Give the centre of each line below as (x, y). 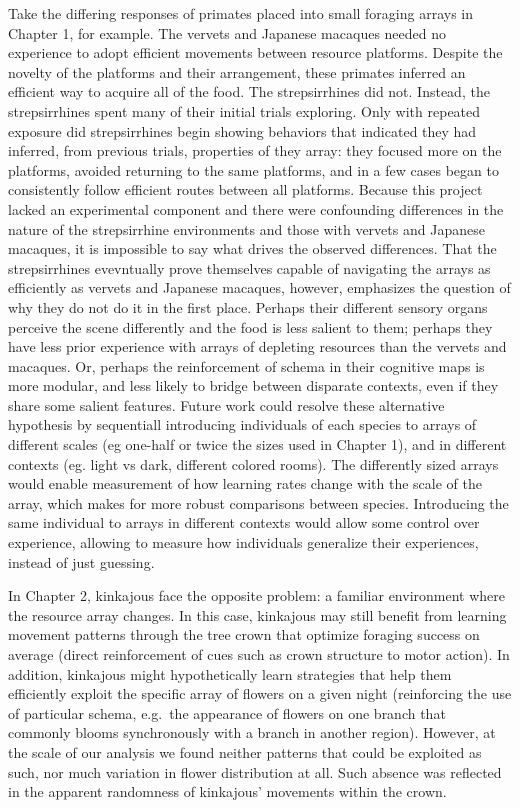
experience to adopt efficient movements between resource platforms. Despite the (255, 52)
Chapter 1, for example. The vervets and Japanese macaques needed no (227, 32)
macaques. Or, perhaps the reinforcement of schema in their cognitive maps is (246, 365)
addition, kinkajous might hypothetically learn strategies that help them (230, 673)
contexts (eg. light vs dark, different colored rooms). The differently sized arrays (253, 463)
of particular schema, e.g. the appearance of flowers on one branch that (227, 712)
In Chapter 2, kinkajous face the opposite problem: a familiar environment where (256, 595)
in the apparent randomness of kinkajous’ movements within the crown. (227, 791)
